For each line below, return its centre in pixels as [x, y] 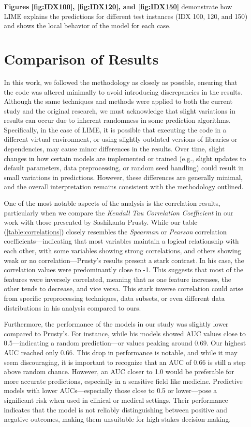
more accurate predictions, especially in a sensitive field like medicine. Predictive [123, 381]
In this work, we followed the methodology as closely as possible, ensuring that [121, 82]
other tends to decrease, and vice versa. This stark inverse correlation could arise [124, 288]
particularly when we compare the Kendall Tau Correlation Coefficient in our [119, 212]
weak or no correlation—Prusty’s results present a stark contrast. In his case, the [124, 260]
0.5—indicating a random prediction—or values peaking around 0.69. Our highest [125, 343]
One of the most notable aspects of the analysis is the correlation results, [112, 203]
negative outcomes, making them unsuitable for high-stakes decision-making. [118, 419]
